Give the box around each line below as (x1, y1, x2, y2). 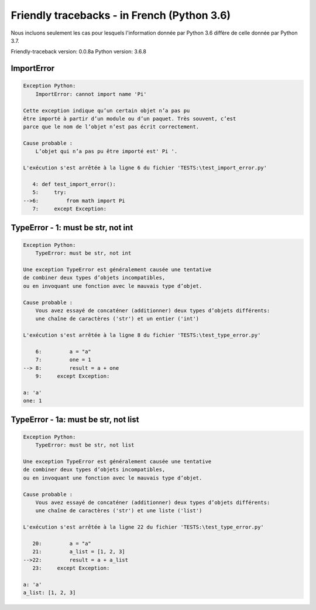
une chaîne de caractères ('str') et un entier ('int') (35, 315, 200, 322)
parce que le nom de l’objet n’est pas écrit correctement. (23, 124, 200, 130)
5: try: (32, 189, 67, 196)
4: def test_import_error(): (32, 181, 116, 188)
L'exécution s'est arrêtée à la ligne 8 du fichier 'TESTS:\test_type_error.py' (23, 332, 261, 339)
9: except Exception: (35, 373, 110, 380)
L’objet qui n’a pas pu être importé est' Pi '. (35, 148, 178, 155)
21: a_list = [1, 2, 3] (32, 548, 125, 555)
